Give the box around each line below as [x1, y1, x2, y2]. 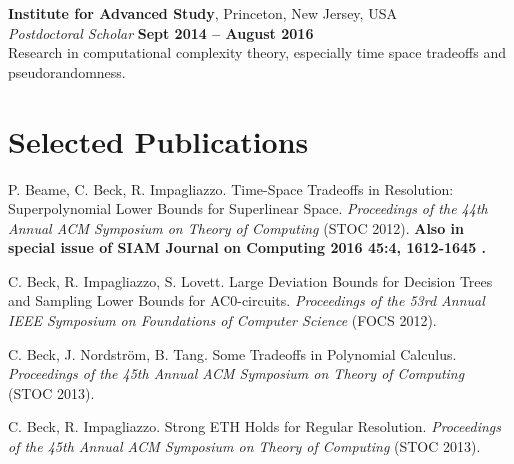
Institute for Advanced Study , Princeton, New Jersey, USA [8, 3, 397, 23]
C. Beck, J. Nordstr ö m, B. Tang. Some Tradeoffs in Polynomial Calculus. [8, 343, 457, 364]
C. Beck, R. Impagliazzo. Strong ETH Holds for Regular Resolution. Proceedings [8, 416, 501, 437]
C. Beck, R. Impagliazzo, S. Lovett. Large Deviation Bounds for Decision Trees [8, 270, 493, 291]
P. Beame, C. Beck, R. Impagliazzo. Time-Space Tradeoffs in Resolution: [8, 178, 454, 199]
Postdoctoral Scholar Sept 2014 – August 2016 [8, 22, 314, 43]
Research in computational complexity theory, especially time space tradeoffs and [8, 42, 506, 63]
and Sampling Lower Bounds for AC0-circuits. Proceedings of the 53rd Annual [8, 290, 485, 311]
